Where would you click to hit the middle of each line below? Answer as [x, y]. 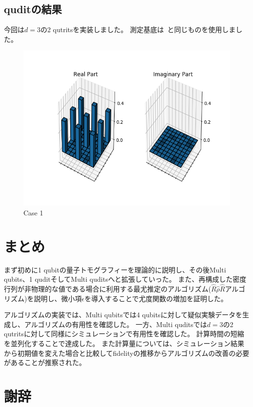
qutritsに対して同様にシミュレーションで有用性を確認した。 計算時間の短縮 [124, 334]
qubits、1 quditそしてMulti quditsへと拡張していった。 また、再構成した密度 [125, 279]
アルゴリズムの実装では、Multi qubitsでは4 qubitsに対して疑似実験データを [123, 315]
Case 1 [33, 212]
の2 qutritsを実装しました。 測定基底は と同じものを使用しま [138, 29]
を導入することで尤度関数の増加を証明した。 [156, 298]
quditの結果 [33, 9]
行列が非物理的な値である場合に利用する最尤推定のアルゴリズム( [107, 289]
